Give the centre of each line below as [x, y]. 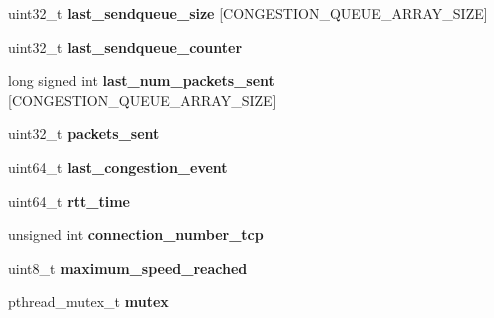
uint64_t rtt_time [69, 200]
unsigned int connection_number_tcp [136, 234]
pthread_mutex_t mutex [88, 301]
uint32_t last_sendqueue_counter [125, 46]
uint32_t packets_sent [84, 133]
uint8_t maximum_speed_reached [128, 267]
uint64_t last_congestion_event [118, 166]
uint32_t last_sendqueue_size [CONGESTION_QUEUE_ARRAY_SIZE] [248, 13]
